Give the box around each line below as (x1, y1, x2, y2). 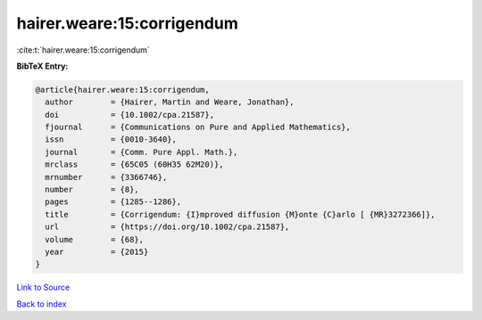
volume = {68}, (45, 234, 145, 244)
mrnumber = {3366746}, (45, 172, 168, 182)
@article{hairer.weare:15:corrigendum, (35, 85, 210, 94)
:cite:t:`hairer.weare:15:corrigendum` (16, 45, 151, 55)
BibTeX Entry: (16, 61, 69, 71)
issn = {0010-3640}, (45, 135, 178, 144)
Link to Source (16, 282, 71, 293)
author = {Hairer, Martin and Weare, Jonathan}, (45, 97, 295, 107)
